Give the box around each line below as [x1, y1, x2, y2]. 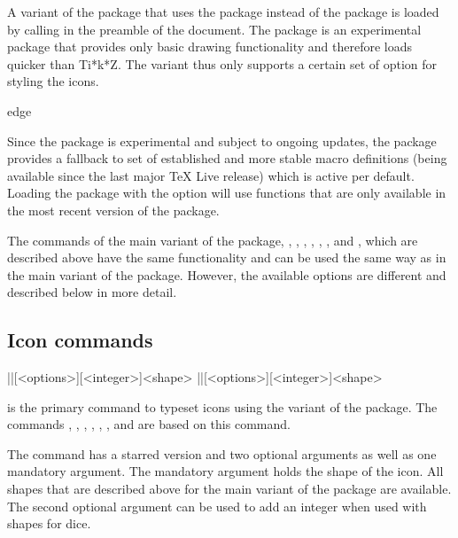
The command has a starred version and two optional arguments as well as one [7, 444, 437, 463]
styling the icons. [7, 72, 99, 90]
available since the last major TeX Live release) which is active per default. [7, 166, 415, 184]
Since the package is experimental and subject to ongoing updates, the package [7, 131, 437, 150]
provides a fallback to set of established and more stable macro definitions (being [7, 149, 447, 168]
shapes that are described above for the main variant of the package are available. [7, 480, 452, 498]
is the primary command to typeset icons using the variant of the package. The [7, 397, 438, 416]
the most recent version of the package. [7, 200, 220, 219]
